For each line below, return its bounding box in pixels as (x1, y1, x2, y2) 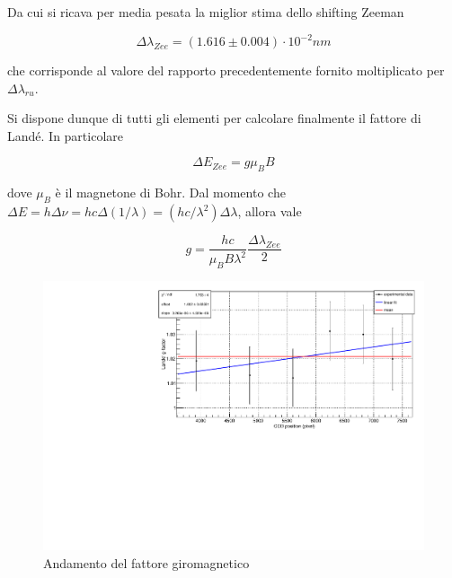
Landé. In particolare (7, 126, 124, 144)
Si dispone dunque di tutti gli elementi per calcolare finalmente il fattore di (7, 109, 421, 127)
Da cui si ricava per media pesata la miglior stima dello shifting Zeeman (7, 3, 404, 21)
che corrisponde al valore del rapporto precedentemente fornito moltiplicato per (7, 61, 445, 80)
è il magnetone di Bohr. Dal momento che (55, 183, 286, 202)
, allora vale (237, 202, 302, 221)
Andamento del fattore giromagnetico (43, 553, 250, 572)
